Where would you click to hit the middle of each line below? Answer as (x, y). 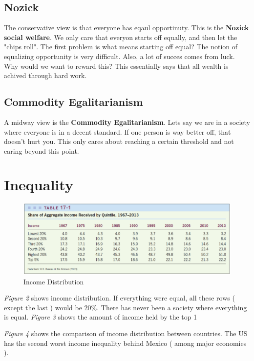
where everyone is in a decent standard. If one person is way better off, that (117, 131)
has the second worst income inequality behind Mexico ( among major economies (125, 343)
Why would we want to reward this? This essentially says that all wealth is (116, 66)
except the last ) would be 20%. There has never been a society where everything (126, 307)
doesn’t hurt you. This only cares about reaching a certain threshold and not (119, 141)
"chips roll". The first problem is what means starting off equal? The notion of (121, 47)
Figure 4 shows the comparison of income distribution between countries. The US (126, 333)
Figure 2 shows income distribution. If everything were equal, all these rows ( (119, 298)
